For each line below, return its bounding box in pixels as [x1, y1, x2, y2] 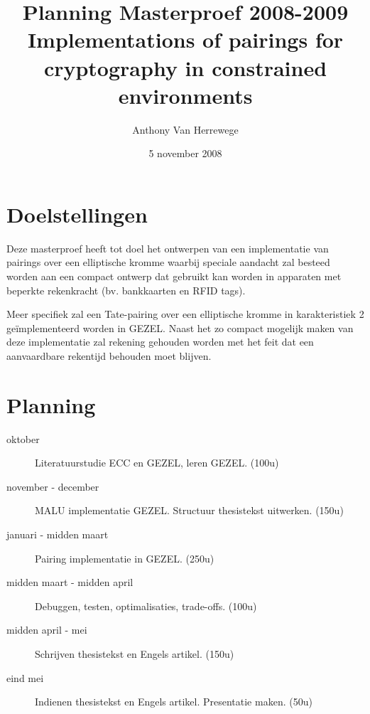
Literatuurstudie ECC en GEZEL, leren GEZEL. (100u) [35, 455, 279, 470]
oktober [6, 431, 40, 446]
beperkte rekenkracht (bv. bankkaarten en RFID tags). [6, 282, 246, 297]
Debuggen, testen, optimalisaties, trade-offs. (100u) [35, 598, 257, 613]
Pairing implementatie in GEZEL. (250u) [35, 550, 214, 565]
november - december [6, 479, 99, 494]
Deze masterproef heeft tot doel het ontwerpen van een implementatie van [6, 240, 329, 255]
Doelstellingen [6, 199, 148, 228]
